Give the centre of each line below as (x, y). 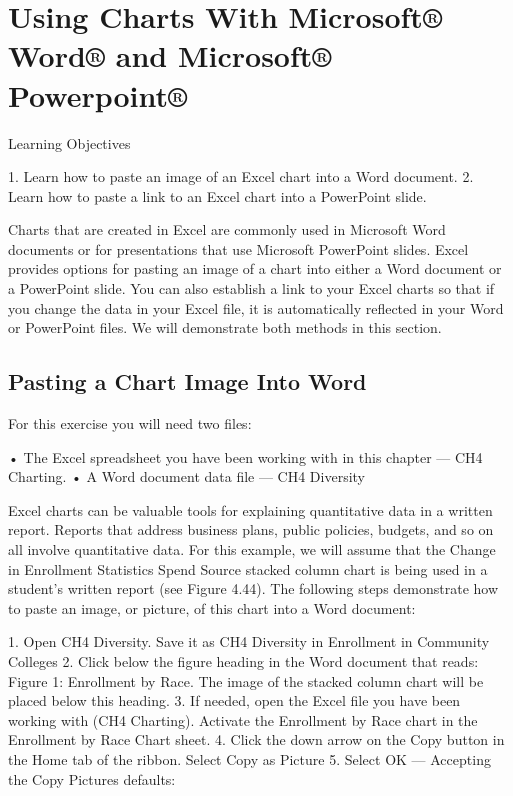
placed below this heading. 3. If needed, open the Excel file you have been (234, 700)
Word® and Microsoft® (170, 55)
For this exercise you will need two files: (130, 423)
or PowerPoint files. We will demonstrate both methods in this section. (225, 327)
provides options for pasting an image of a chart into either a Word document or (255, 268)
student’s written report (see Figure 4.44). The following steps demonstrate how (253, 588)
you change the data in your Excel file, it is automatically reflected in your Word (256, 307)
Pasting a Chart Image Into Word (187, 381)
